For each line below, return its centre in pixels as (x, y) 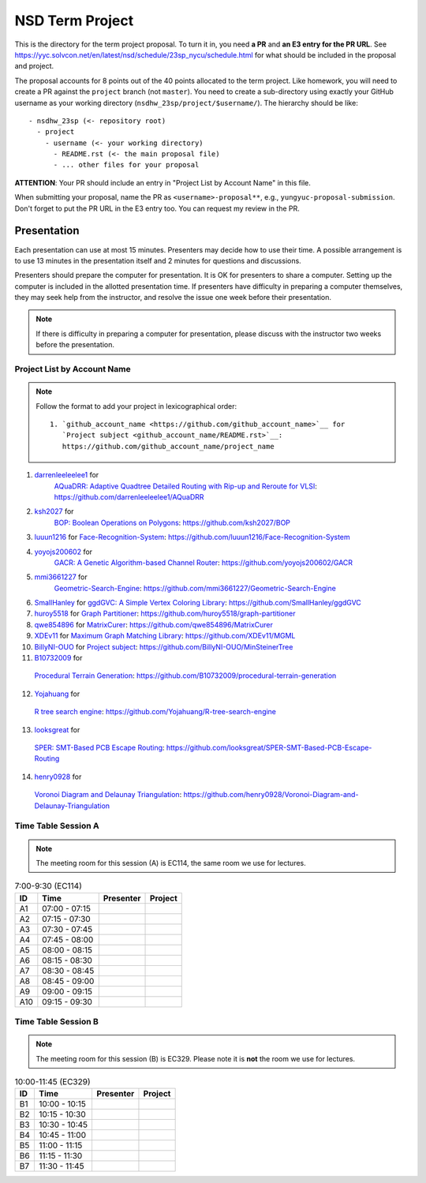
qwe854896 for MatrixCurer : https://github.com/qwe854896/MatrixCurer (154, 624)
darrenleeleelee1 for (67, 475)
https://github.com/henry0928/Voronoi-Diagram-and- (271, 795)
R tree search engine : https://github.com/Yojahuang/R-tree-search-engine (155, 712)
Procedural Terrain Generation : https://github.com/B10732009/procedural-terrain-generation (185, 676)
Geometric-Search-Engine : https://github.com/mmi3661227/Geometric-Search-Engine (195, 588)
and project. (34, 66)
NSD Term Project (74, 21)
